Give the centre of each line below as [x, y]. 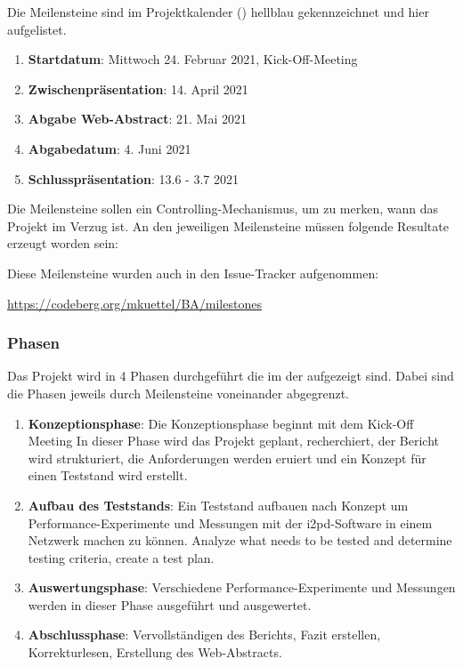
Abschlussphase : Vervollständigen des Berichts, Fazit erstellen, [204, 635]
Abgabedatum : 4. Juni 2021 [110, 148]
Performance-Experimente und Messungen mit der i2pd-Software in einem [230, 522]
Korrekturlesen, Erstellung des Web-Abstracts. [155, 652]
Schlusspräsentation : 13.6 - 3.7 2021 [133, 178]
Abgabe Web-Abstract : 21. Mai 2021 [138, 119]
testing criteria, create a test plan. [121, 557]
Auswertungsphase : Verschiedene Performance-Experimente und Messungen [242, 587]
